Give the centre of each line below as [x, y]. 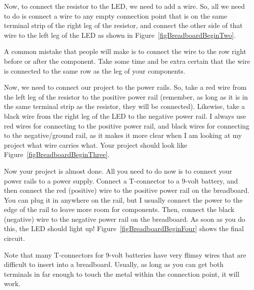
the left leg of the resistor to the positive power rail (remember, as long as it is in [126, 96]
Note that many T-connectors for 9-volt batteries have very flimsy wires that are [125, 254]
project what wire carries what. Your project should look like [96, 145]
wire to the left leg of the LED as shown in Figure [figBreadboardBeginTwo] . [120, 35]
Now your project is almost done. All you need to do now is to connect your [118, 171]
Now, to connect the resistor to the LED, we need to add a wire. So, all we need [125, 6]
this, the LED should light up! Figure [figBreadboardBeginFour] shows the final [124, 228]
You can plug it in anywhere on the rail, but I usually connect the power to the [123, 199]
